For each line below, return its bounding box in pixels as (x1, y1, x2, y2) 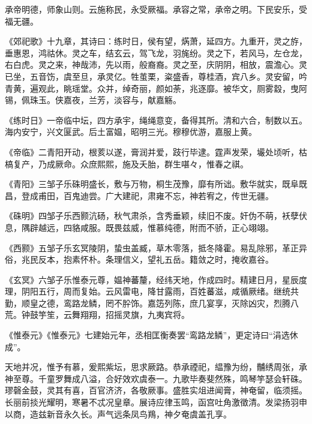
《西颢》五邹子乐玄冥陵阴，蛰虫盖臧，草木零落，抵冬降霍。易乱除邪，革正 (5, 241, 299, 254)
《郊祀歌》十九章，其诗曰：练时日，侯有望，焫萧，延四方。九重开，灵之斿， (5, 35, 307, 47)
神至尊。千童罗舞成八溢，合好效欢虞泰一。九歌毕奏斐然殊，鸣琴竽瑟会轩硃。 (5, 372, 307, 384)
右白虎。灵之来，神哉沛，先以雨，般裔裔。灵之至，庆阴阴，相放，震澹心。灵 (5, 58, 307, 71)
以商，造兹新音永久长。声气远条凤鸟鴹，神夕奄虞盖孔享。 (5, 407, 232, 420)
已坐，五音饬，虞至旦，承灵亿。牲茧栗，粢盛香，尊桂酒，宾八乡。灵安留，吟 (5, 70, 307, 82)
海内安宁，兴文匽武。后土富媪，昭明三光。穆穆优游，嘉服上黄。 (5, 125, 257, 138)
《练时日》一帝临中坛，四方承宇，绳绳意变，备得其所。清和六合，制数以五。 (5, 113, 307, 126)
